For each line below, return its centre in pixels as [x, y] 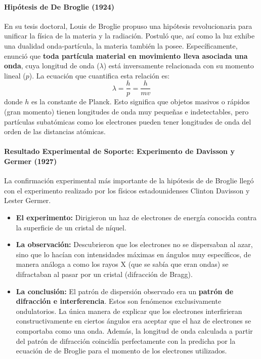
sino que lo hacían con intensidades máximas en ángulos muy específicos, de [133, 254]
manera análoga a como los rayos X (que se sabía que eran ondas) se [122, 264]
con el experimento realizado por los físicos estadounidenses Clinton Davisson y [127, 190]
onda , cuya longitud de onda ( [52, 66]
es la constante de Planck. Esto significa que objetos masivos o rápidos [140, 102]
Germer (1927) [31, 161]
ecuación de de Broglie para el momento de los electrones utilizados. [121, 351]
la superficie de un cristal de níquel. [71, 227]
